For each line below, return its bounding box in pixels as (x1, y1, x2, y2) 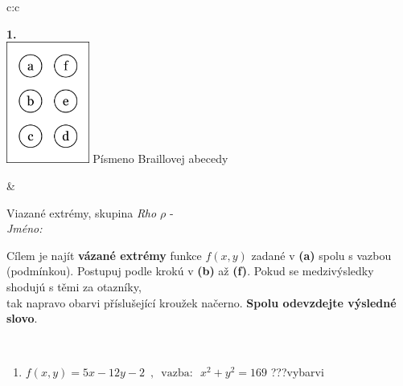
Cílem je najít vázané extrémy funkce (6, 246, 202, 263)
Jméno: (6, 220, 43, 237)
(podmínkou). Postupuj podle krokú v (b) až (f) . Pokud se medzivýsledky (6, 262, 374, 279)
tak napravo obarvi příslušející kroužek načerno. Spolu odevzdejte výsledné (6, 294, 397, 311)
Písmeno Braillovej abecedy (93, 150, 228, 167)
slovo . (6, 310, 38, 327)
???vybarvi (270, 364, 324, 380)
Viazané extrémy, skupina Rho (6, 204, 157, 221)
